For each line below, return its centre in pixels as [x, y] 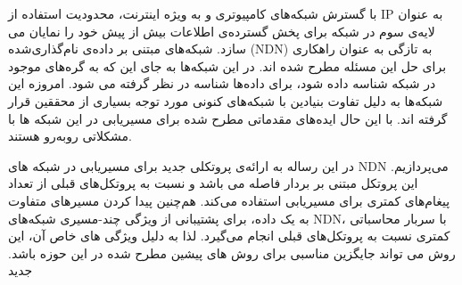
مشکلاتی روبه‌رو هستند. [70, 136]
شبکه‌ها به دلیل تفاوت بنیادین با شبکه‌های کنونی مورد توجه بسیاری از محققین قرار [226, 100]
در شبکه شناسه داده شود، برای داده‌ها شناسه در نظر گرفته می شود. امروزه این [222, 83]
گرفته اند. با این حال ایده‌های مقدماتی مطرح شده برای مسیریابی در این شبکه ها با [228, 118]
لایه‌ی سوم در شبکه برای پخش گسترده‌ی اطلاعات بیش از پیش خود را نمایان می [222, 31]
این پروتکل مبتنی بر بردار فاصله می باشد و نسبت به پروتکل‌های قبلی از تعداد [213, 183]
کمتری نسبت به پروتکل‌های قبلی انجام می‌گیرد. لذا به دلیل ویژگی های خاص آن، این [229, 236]
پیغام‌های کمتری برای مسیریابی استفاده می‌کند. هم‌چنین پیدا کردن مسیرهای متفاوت [229, 200]
